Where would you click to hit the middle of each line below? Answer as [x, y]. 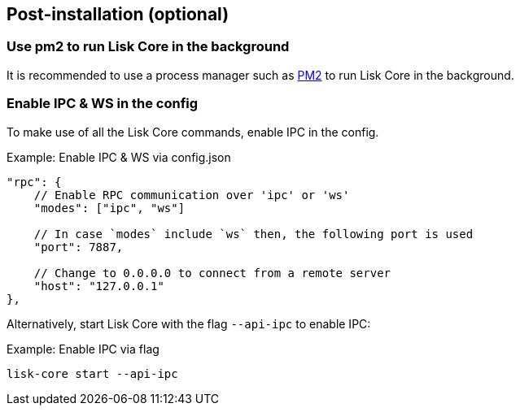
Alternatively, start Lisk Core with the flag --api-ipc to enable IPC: [189, 323]
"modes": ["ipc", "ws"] [109, 208]
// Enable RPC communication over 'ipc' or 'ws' [192, 195]
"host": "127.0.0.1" [99, 286]
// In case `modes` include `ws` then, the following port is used [253, 234]
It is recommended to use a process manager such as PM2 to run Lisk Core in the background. [260, 75]
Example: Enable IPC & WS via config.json [119, 157]
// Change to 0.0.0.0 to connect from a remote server [212, 273]
